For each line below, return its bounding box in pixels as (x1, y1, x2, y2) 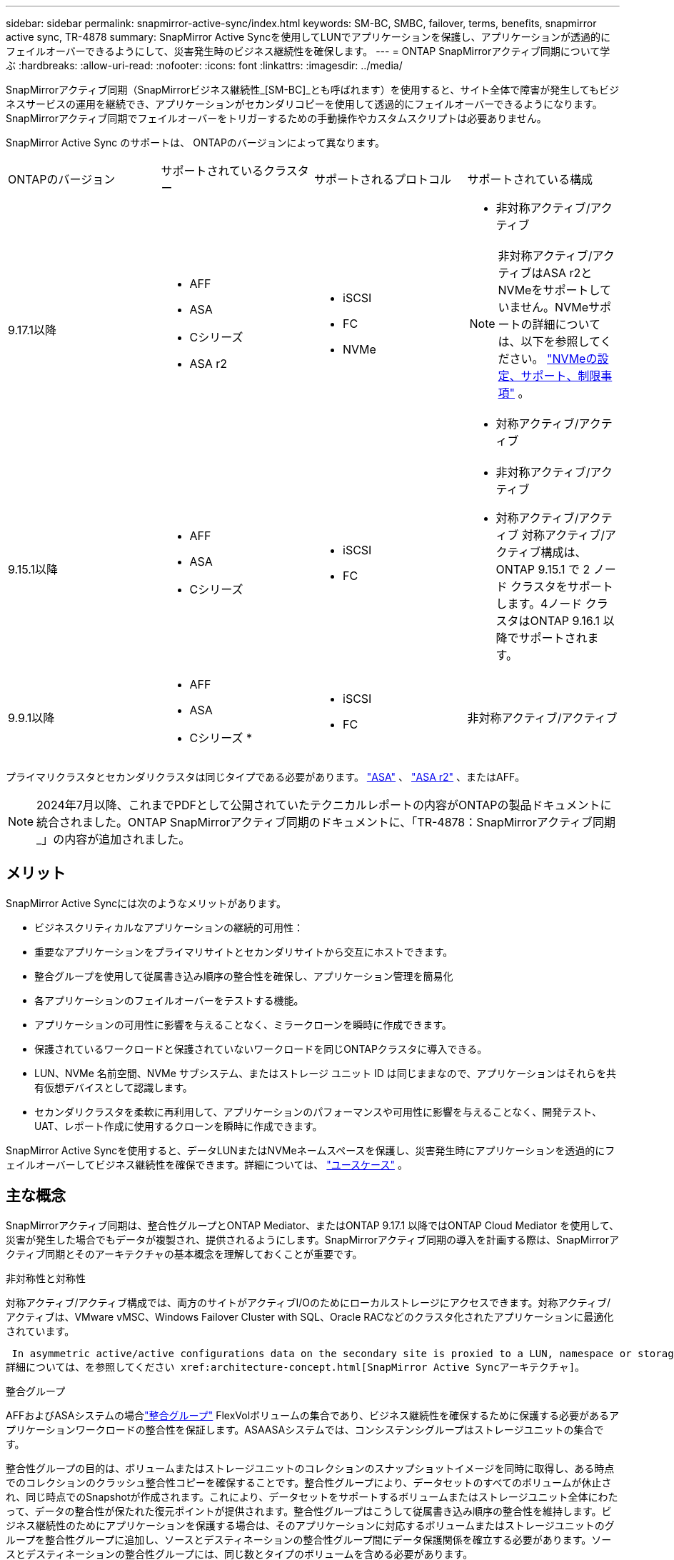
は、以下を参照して (498, 334, 600, 349)
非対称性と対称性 (6, 1271, 86, 1284)
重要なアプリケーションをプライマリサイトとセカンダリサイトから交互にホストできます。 (34, 945, 453, 958)
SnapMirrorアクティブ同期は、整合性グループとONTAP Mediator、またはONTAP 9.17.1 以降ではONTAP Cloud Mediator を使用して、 (6, 1219, 620, 1231)
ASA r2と (543, 266, 593, 280)
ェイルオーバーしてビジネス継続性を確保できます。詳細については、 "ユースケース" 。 (6, 1158, 408, 1171)
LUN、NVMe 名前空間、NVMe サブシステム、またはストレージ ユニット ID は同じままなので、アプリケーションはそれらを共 (34, 1066, 616, 1079)
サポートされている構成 (467, 172, 593, 186)
